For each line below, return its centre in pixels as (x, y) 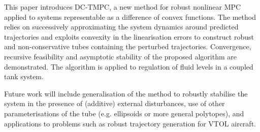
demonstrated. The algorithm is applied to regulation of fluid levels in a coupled (129, 66)
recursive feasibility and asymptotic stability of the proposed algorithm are (120, 56)
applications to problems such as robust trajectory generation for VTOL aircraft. (130, 123)
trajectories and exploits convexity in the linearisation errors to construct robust (129, 36)
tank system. (24, 76)
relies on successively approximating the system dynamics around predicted (121, 27)
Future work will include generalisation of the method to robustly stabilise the (126, 93)
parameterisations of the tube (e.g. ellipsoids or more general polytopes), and (124, 113)
